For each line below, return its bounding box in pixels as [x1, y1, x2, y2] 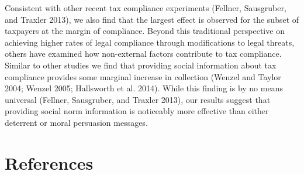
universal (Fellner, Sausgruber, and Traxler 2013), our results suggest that [5, 93, 271, 105]
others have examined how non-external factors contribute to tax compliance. [5, 47, 282, 60]
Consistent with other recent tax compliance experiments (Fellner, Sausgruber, [5, 2, 286, 13]
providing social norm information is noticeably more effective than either [5, 105, 269, 117]
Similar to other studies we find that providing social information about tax [5, 59, 277, 71]
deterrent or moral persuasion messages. [5, 116, 148, 128]
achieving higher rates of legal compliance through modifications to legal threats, [5, 36, 295, 48]
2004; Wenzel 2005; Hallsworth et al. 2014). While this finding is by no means [5, 82, 283, 94]
